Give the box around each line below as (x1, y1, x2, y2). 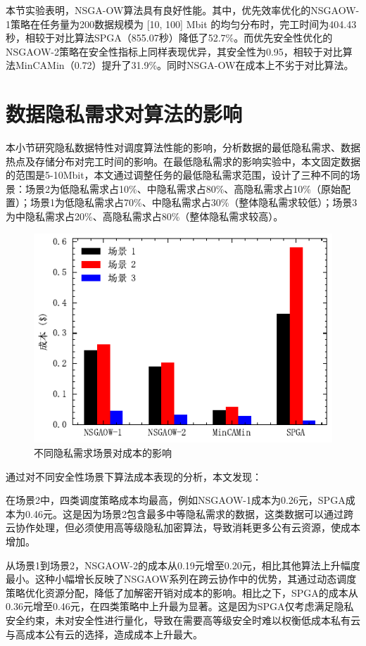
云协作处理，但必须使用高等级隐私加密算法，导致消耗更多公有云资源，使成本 (6, 520, 360, 535)
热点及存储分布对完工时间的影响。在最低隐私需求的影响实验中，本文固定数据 (6, 153, 360, 168)
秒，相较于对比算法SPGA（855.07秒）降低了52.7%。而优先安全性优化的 (6, 30, 333, 45)
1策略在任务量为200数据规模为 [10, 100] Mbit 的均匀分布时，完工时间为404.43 (6, 16, 357, 31)
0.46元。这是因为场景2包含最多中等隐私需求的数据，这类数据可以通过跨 (25, 506, 353, 521)
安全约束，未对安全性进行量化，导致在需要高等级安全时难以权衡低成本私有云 (6, 613, 360, 627)
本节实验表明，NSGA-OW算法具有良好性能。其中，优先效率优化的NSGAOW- (6, 3, 360, 17)
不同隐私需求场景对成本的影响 (34, 445, 172, 460)
